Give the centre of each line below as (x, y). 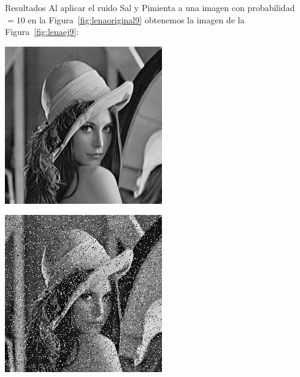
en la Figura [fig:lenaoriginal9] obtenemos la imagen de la (136, 19)
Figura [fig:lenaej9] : (42, 32)
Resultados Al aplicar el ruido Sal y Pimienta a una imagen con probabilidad (150, 7)
